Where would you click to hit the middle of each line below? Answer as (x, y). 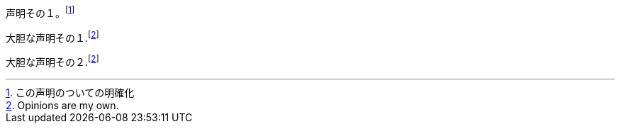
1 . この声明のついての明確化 (70, 92)
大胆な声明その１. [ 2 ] (52, 37)
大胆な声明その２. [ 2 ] (52, 61)
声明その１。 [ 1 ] (40, 12)
